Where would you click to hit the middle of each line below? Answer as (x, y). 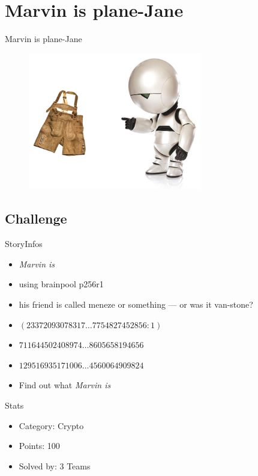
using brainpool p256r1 (61, 284)
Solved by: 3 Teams (55, 465)
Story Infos (24, 244)
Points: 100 (39, 446)
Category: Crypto (51, 425)
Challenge (36, 218)
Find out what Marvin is (65, 385)
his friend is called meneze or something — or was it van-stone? (136, 304)
